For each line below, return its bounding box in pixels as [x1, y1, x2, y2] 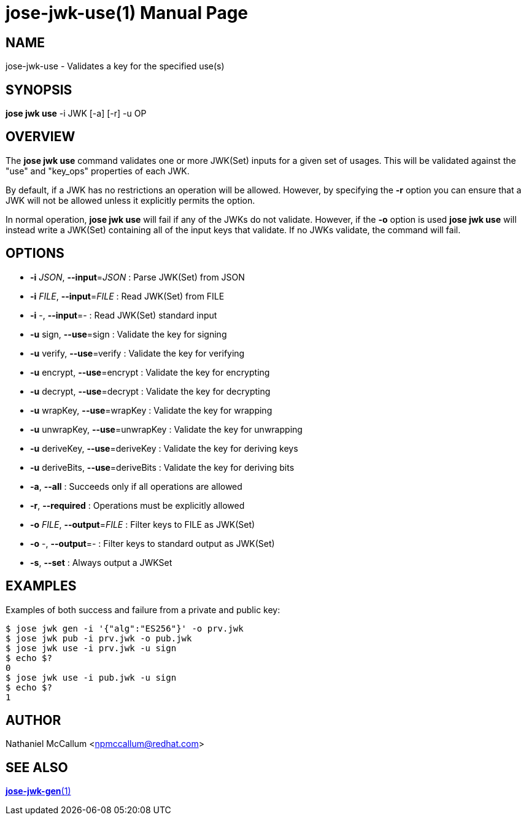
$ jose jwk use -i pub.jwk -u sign [6, 672, 177, 683]
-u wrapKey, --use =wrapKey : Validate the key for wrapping [30, 404, 273, 416]
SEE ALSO [6, 759, 68, 775]
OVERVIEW [6, 129, 75, 145]
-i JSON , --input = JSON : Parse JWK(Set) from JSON [30, 271, 245, 282]
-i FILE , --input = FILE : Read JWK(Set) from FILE [30, 290, 225, 301]
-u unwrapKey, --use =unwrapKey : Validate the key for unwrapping [30, 424, 303, 435]
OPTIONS [6, 246, 64, 261]
